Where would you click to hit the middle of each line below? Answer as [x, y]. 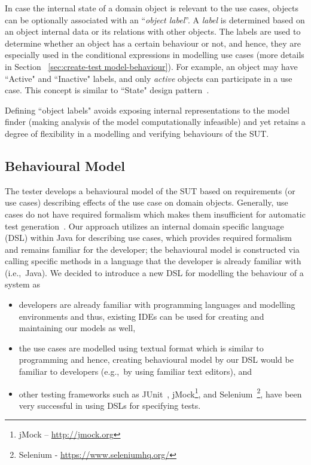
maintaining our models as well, [77, 328]
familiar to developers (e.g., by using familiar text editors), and [135, 371]
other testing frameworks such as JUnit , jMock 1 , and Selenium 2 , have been [160, 393]
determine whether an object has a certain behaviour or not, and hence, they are [153, 43]
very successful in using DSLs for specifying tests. [110, 405]
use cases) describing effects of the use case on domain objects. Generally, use [147, 202]
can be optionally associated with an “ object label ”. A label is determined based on [155, 19]
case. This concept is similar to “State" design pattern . [107, 90]
